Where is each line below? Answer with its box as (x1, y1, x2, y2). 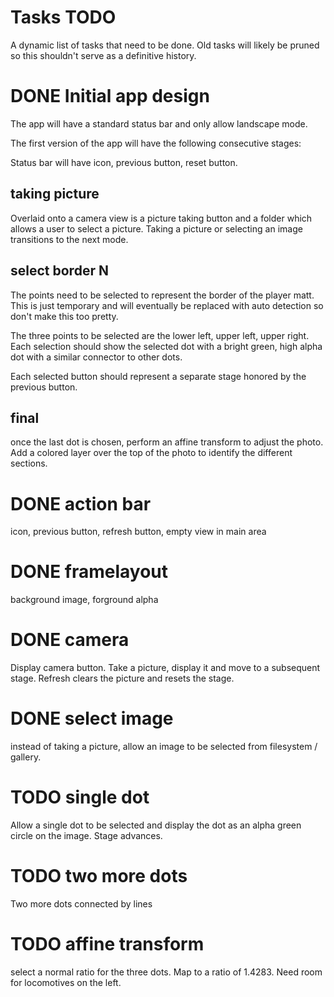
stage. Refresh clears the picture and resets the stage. (10, 672, 235, 685)
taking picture (10, 186, 100, 203)
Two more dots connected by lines (10, 897, 153, 910)
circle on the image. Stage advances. (10, 830, 163, 841)
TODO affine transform (10, 933, 205, 956)
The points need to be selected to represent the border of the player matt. (10, 289, 315, 301)
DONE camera (10, 629, 130, 651)
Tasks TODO (10, 6, 117, 29)
